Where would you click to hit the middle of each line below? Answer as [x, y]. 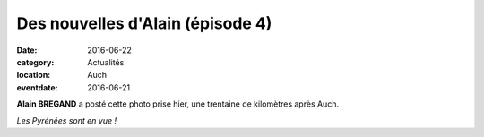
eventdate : [37, 87]
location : [34, 75]
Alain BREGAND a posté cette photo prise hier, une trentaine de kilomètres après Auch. [178, 104]
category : [35, 62]
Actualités [106, 62]
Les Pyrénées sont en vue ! [66, 120]
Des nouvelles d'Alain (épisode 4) [144, 23]
